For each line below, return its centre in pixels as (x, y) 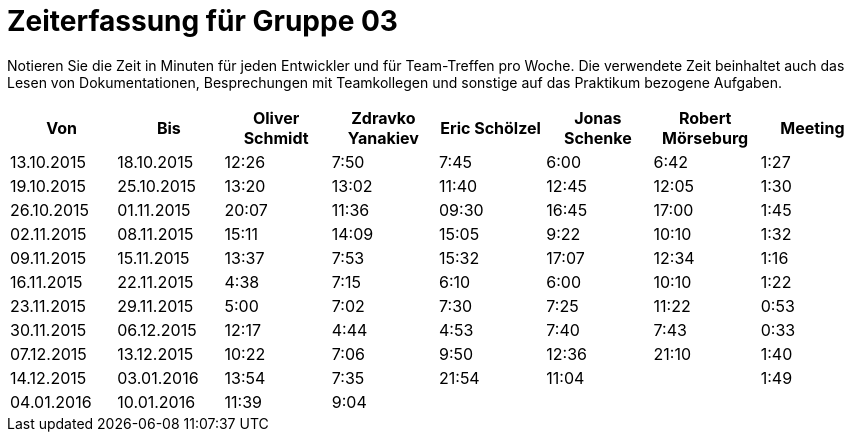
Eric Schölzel (490, 127)
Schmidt (276, 137)
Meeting (812, 127)
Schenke (597, 137)
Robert (705, 117)
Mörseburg (705, 137)
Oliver (276, 117)
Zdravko (383, 117)
